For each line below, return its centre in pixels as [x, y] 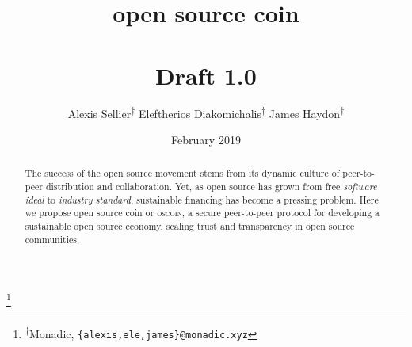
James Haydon [305, 113]
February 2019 [206, 140]
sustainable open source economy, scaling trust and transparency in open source [190, 226]
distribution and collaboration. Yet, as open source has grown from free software [211, 187]
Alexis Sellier [99, 113]
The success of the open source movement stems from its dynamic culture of [182, 173]
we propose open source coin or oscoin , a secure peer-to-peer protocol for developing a [202, 213]
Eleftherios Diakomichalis [200, 113]
